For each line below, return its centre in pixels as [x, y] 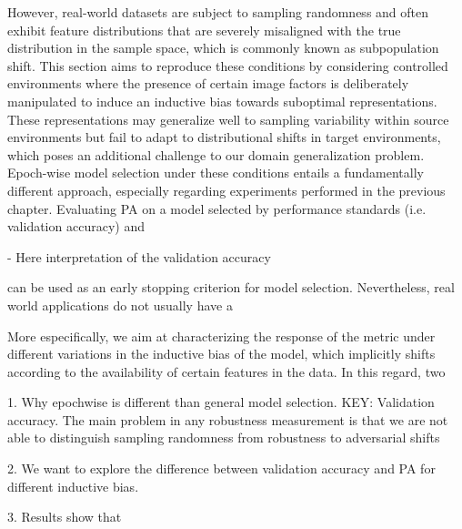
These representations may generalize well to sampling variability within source [228, 119]
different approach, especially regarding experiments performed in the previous [226, 190]
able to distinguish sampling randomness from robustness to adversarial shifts [224, 437]
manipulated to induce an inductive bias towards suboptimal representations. [222, 101]
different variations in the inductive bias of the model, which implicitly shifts [221, 354]
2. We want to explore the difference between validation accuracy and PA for [221, 468]
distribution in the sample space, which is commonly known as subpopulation [223, 48]
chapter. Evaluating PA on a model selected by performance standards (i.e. [217, 208]
